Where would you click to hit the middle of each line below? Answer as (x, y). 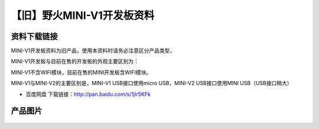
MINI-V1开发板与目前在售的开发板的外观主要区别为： (75, 62)
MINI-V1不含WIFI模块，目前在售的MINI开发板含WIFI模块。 (81, 72)
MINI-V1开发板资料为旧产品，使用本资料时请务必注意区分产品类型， (93, 51)
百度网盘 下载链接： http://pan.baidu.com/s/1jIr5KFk (88, 94)
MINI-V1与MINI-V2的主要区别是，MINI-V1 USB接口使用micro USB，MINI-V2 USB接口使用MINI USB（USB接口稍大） (152, 83)
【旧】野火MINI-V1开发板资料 (83, 15)
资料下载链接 (34, 36)
